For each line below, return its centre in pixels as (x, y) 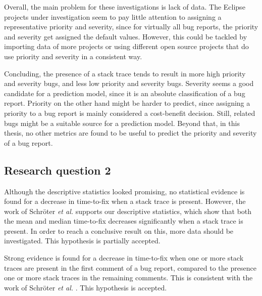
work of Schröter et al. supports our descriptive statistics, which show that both (128, 211)
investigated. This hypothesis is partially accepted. (82, 241)
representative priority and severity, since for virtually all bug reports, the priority (131, 27)
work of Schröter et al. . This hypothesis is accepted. (86, 287)
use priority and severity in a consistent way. (73, 56)
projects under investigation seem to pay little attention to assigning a (113, 16)
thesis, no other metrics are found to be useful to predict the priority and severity (130, 133)
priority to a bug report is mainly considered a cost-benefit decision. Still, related (130, 113)
